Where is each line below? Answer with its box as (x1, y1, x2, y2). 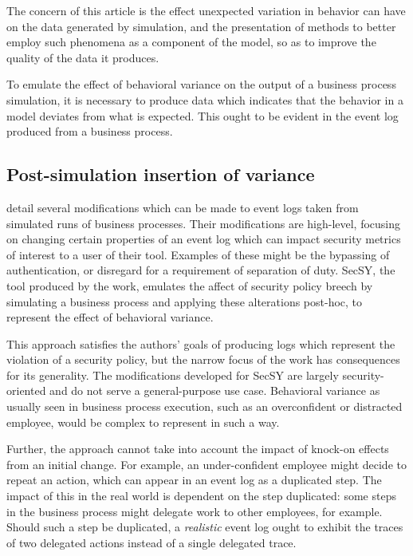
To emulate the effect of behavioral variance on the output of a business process (6, 76, 396, 93)
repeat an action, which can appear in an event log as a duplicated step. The (6, 471, 382, 488)
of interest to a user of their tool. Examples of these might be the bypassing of (6, 246, 390, 262)
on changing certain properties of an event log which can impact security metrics (6, 231, 401, 247)
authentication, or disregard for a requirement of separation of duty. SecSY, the (6, 262, 395, 278)
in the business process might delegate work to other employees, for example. (6, 503, 383, 519)
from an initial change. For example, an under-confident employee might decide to (6, 455, 407, 472)
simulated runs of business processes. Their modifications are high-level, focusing (6, 215, 401, 231)
